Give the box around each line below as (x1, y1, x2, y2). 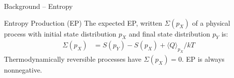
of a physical (192, 17, 231, 28)
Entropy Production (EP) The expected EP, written (4, 17, 162, 28)
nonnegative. (4, 65, 43, 75)
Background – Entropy (4, 1, 73, 11)
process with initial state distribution (4, 28, 117, 39)
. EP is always (182, 54, 225, 64)
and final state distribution (129, 28, 210, 39)
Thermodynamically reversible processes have (4, 54, 141, 64)
